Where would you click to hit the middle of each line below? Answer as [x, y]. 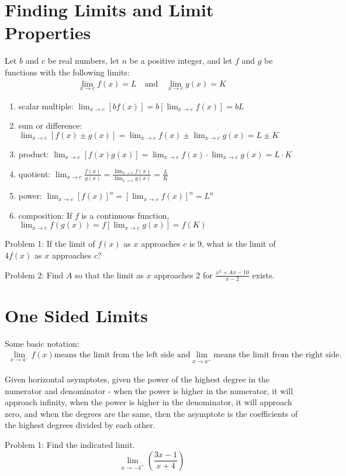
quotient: [34, 173]
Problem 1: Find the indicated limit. [70, 444]
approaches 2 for [183, 275]
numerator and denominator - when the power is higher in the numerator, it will [149, 390]
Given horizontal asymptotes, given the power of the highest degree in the [137, 379]
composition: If [45, 215]
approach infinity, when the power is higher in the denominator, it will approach [148, 402]
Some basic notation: [42, 343]
